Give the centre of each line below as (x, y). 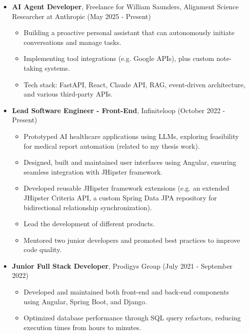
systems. (57, 68)
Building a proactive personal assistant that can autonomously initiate (129, 32)
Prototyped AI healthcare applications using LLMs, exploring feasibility (131, 136)
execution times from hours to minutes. (82, 327)
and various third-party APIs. (68, 94)
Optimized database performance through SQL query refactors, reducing (132, 318)
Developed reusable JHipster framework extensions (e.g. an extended (126, 188)
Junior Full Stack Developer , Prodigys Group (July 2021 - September (122, 265)
